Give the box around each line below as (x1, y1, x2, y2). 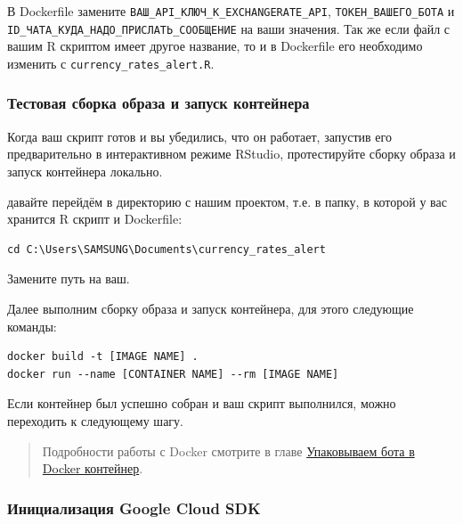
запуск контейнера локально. (7, 161, 163, 180)
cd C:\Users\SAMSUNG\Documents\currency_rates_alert (7, 242, 326, 256)
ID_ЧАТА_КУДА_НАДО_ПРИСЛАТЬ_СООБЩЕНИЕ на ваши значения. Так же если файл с (7, 19, 451, 37)
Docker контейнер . (42, 459, 143, 478)
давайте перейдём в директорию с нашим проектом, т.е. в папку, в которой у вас (7, 192, 447, 210)
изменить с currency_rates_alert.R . (7, 53, 215, 72)
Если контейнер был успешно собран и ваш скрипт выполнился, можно (7, 394, 396, 413)
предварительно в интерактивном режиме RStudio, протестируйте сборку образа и (7, 144, 456, 163)
